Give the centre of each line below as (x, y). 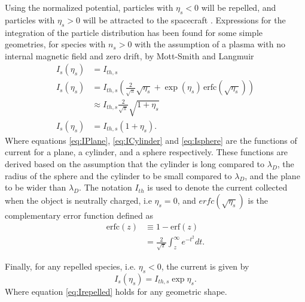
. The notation (106, 187)
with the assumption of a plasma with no (210, 44)
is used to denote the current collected (217, 187)
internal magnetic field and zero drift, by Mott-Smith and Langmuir (129, 55)
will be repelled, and (239, 7)
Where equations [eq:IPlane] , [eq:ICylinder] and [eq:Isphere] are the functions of (151, 140)
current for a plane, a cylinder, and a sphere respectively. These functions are (147, 152)
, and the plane (272, 175)
